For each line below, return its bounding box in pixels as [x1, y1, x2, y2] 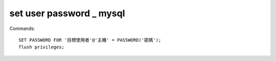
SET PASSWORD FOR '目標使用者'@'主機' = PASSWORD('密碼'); [18, 37, 162, 43]
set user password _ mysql [9, 8, 125, 19]
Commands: [9, 25, 35, 32]
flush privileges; [18, 44, 65, 50]
